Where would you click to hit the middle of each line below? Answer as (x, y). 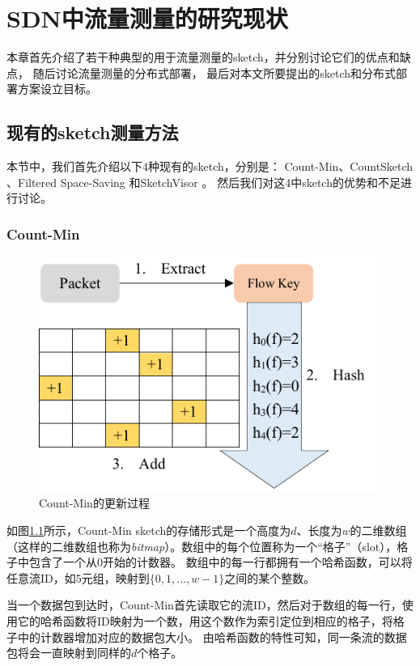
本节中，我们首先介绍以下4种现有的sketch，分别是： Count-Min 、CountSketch (210, 166)
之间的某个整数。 (270, 577)
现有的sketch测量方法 (93, 132)
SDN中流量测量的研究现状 (147, 18)
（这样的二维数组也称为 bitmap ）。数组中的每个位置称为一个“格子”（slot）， (202, 546)
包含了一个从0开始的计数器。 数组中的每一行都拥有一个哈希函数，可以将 (221, 562)
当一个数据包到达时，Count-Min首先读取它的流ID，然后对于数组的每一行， (204, 605)
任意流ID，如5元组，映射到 (78, 577)
